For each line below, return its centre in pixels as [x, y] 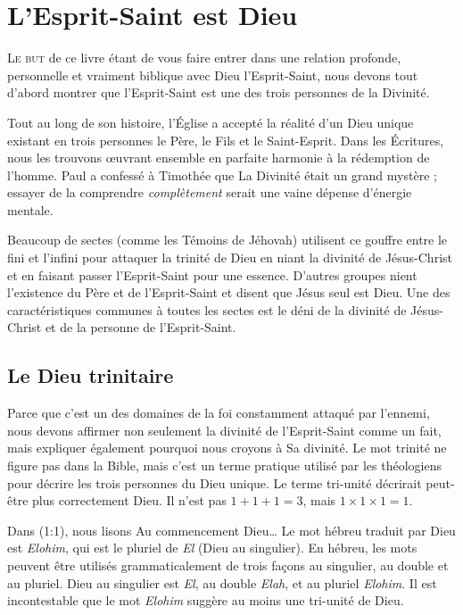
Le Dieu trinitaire [91, 375]
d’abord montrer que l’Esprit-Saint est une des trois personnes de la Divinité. [219, 92]
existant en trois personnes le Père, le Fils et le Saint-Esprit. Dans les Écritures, [226, 140]
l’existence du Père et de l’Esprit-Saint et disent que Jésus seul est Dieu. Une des [229, 292]
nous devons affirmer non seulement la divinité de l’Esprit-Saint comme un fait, [224, 430]
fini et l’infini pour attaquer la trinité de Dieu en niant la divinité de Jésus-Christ [230, 258]
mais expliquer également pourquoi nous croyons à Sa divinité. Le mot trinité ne [227, 448]
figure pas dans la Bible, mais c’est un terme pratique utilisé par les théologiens [224, 465]
